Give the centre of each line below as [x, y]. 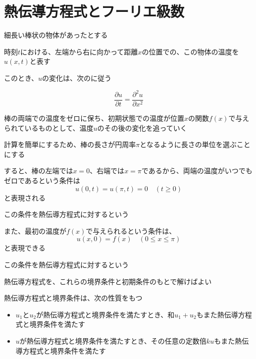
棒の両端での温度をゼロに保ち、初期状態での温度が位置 [94, 118]
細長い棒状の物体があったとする [56, 35]
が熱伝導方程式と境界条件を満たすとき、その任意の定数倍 [113, 340]
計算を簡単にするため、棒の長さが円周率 [70, 144]
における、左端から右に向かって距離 [79, 51]
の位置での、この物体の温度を [190, 51]
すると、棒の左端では [39, 171]
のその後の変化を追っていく [142, 128]
